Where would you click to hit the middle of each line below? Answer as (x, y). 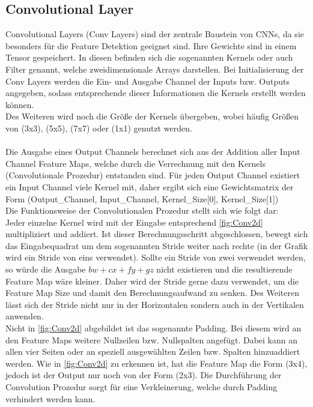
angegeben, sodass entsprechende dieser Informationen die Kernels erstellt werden (156, 93)
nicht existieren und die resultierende (224, 269)
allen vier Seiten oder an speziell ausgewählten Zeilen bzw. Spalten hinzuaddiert (153, 351)
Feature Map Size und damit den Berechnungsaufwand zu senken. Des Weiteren (152, 293)
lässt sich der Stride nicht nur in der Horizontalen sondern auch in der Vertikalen (155, 304)
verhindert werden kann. (50, 398)
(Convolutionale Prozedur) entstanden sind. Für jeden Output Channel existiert (153, 175)
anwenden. (25, 316)
